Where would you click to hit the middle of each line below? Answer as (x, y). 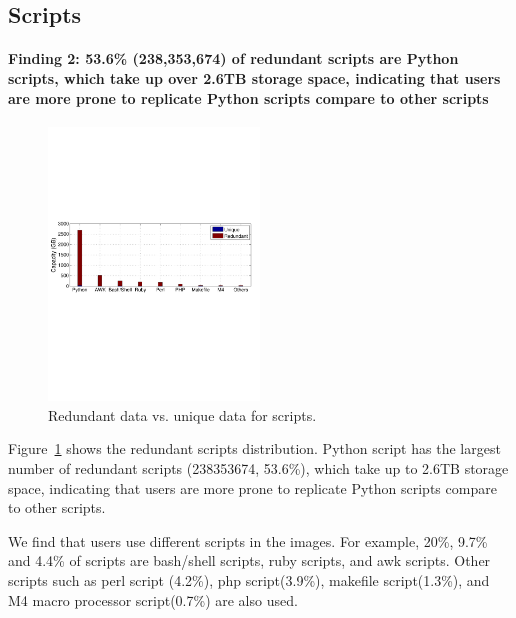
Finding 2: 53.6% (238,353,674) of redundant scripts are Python (233, 58)
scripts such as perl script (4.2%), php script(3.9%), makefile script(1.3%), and (249, 579)
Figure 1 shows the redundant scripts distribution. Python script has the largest (254, 448)
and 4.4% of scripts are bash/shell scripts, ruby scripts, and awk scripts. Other (249, 560)
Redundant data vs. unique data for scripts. (182, 414)
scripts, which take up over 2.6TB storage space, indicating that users (254, 77)
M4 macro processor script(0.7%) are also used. (153, 599)
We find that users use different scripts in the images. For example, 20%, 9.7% (248, 540)
